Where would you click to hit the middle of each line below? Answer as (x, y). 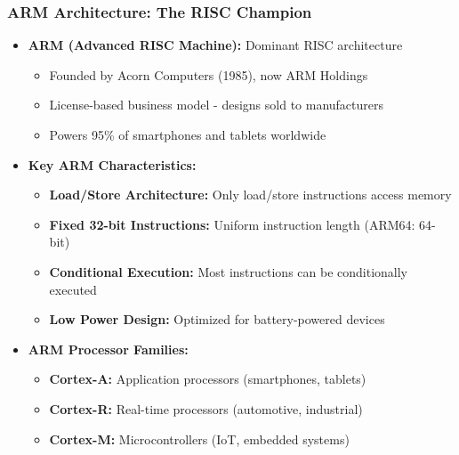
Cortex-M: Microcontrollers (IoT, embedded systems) (199, 439)
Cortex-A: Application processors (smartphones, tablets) (208, 379)
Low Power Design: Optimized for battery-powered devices (217, 319)
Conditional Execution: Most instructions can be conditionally (229, 271)
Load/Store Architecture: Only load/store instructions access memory (250, 195)
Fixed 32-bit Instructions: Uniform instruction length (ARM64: (232, 224)
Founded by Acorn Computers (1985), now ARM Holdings (209, 74)
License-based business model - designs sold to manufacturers (217, 105)
